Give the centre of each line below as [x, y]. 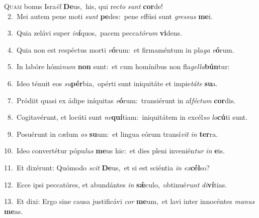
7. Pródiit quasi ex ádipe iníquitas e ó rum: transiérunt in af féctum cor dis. [121, 100]
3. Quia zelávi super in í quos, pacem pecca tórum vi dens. [95, 33]
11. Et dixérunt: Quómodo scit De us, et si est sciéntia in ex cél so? [107, 167]
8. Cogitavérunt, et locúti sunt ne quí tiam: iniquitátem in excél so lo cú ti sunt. [127, 117]
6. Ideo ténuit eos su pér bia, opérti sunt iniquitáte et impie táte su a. [112, 83]
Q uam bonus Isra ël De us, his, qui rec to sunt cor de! [84, 6]
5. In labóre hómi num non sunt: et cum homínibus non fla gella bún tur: [118, 66]
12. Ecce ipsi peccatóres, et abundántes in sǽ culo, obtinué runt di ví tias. [116, 184]
